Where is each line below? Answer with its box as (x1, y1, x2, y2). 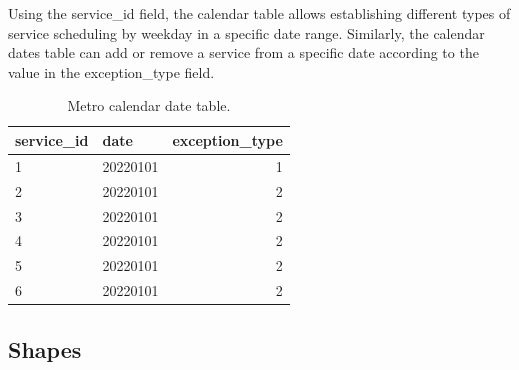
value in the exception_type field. (8, 61, 215, 82)
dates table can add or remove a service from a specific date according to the (8, 42, 479, 63)
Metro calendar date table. (67, 95, 231, 116)
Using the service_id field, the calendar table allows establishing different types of (8, 3, 511, 23)
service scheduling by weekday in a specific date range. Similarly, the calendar (8, 22, 485, 43)
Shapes (8, 333, 82, 364)
